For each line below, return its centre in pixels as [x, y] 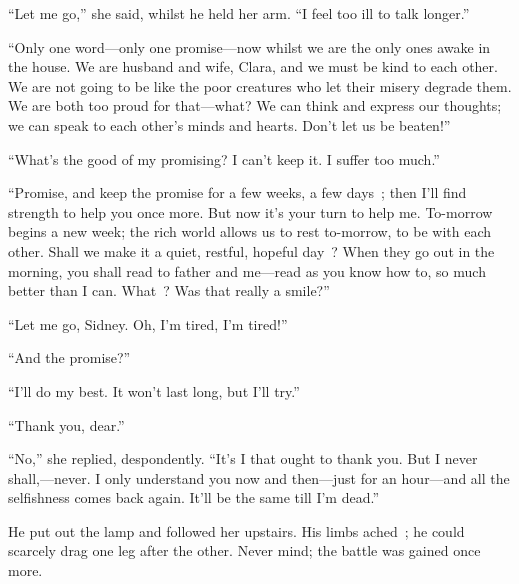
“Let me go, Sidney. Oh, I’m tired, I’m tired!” [148, 323]
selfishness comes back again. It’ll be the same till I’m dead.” [194, 497]
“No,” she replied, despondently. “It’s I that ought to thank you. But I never [243, 458]
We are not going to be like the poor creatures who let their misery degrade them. [260, 85]
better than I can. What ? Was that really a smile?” [169, 290]
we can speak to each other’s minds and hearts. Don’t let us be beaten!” [229, 124]
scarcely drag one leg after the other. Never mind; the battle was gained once [244, 550]
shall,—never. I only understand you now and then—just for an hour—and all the [259, 477]
